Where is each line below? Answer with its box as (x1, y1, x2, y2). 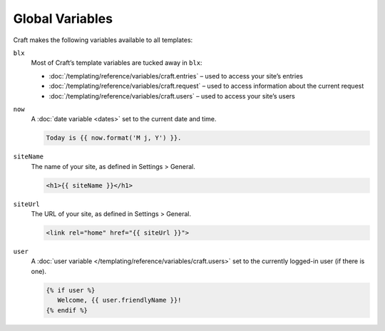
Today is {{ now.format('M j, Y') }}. (46, 134, 182, 142)
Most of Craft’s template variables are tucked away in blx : (31, 58, 202, 67)
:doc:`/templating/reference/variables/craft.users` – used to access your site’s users (48, 91, 295, 100)
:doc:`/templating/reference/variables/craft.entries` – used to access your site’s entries (48, 71, 303, 80)
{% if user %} (46, 286, 96, 294)
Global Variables (13, 11, 113, 26)
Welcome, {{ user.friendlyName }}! (57, 296, 182, 305)
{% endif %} (46, 306, 88, 314)
